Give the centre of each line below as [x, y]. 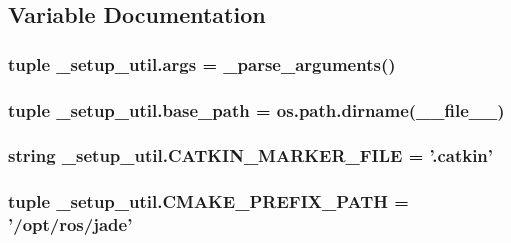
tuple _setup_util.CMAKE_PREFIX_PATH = [208, 201]
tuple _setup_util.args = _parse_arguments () [202, 63]
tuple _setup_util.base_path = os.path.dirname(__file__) [256, 109]
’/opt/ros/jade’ [70, 224]
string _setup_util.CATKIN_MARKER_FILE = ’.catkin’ [251, 155]
